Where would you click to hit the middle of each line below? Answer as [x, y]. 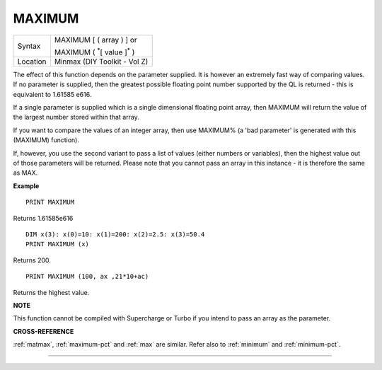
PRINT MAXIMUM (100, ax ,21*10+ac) [87, 277]
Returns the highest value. [51, 292]
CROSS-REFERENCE [44, 331]
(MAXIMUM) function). [46, 140]
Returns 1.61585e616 [43, 218]
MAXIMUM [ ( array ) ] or [95, 40]
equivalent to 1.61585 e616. [52, 94]
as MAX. [25, 173]
